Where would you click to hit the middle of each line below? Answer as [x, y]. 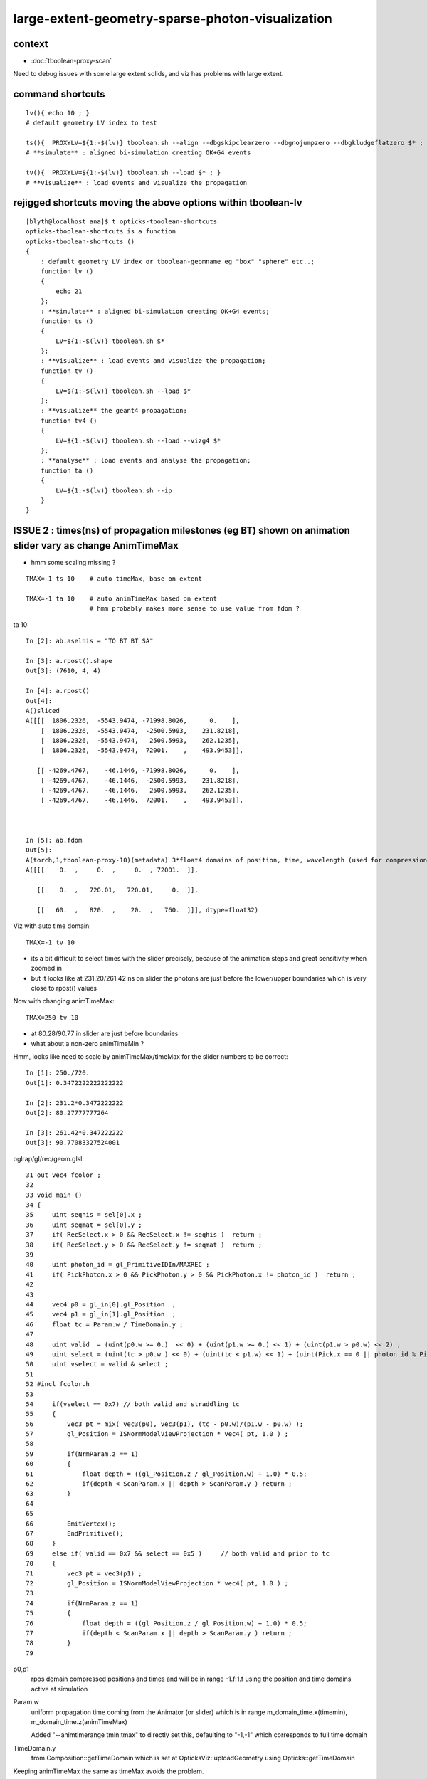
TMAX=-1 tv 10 [50, 942]
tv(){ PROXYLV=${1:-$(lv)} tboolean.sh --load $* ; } [123, 173]
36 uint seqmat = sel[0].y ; [84, 1225]
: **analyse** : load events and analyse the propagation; [146, 460]
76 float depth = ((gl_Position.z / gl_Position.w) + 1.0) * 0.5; [167, 1623]
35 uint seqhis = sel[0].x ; [84, 1215]
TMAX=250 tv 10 [52, 1017]
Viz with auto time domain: [52, 926]
